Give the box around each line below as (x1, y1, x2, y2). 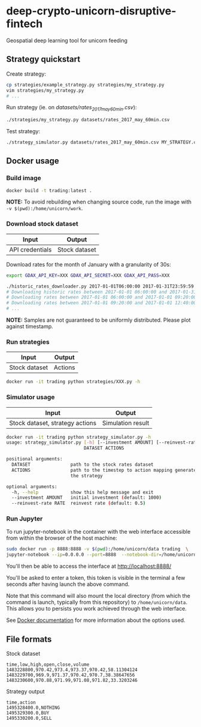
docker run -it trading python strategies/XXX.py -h (6, 379, 141, 385)
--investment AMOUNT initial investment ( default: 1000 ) (11, 495, 162, 501)
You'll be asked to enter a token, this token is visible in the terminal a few (6, 575, 185, 582)
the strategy (70, 472, 103, 478)
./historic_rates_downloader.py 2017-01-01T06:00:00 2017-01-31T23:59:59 (6, 283, 194, 289)
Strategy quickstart (6, 54, 81, 64)
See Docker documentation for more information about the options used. (6, 617, 185, 624)
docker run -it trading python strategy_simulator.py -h (6, 434, 151, 440)
